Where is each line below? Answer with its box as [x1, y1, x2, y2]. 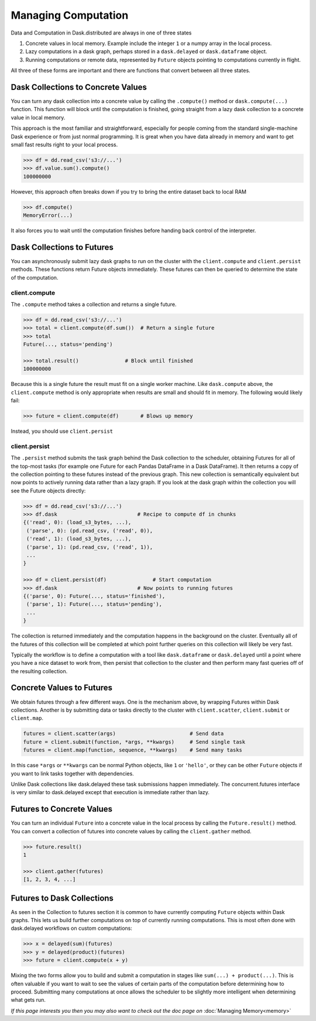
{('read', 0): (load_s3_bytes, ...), [23, 519, 132, 526]
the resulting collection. [11, 667, 68, 675]
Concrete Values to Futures [11, 683, 113, 693]
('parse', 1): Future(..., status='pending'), [26, 601, 162, 608]
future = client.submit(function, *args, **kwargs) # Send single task [23, 739, 246, 745]
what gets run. [11, 996, 46, 1003]
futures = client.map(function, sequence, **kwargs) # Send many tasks [23, 747, 243, 754]
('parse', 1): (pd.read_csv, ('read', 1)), [26, 544, 153, 550]
